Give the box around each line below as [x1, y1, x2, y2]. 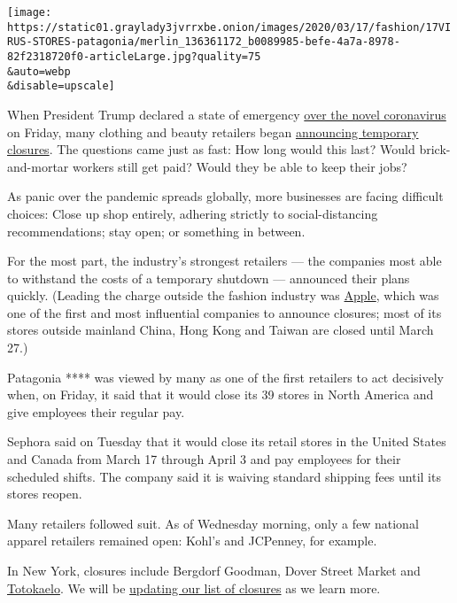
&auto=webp [7, 65, 71, 78]
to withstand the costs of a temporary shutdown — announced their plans [7, 268, 410, 287]
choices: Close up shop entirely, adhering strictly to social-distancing [7, 204, 378, 222]
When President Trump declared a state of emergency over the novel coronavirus [7, 104, 446, 123]
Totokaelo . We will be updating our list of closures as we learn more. [7, 578, 381, 597]
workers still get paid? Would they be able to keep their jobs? [72, 157, 407, 175]
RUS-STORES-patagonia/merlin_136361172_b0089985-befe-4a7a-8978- [7, 35, 400, 49]
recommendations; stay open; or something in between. [7, 221, 306, 240]
